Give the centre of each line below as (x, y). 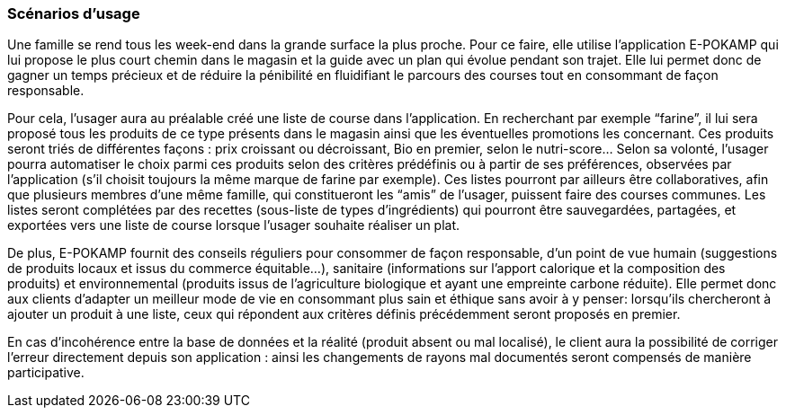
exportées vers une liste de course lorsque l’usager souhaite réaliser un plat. (234, 225)
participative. (46, 373)
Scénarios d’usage (74, 13)
